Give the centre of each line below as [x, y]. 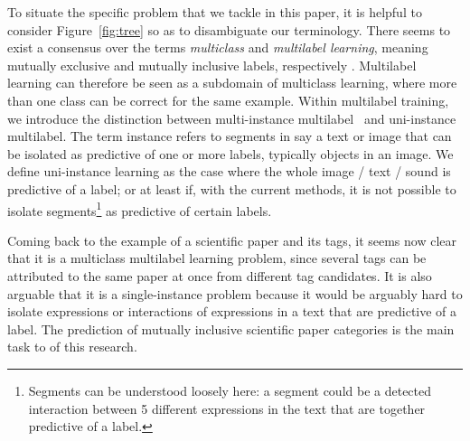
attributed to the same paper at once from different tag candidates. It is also [220, 275]
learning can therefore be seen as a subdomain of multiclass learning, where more [232, 83]
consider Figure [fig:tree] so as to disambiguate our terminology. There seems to [229, 29]
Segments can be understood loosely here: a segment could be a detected [230, 390]
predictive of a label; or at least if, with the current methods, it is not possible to [232, 188]
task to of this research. [72, 347]
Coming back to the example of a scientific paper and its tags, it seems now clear [232, 240]
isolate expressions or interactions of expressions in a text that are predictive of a [232, 311]
